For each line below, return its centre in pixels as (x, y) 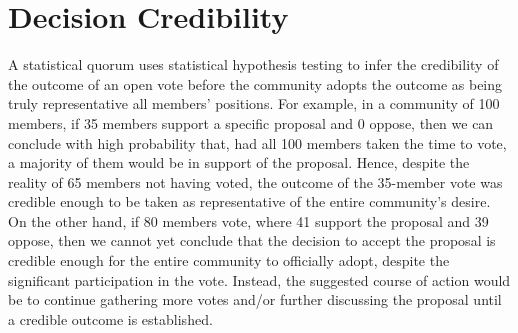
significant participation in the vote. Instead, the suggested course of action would (259, 279)
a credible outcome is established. (110, 318)
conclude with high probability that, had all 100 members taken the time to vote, (257, 142)
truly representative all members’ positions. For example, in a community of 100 (254, 103)
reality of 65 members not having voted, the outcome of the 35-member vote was (255, 181)
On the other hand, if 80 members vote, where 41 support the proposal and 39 (248, 220)
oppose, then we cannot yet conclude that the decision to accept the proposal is (252, 240)
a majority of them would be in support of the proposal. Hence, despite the (239, 162)
